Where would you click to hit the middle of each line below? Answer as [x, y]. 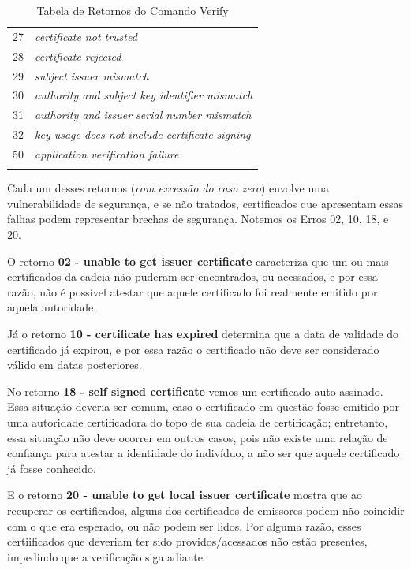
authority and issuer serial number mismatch [143, 115]
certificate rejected [78, 56]
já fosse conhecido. [52, 468]
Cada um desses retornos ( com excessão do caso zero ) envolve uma [168, 188]
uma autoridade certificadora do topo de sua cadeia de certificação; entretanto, [198, 421]
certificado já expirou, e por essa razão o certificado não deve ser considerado [193, 349]
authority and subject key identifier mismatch [144, 95]
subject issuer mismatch [92, 75]
